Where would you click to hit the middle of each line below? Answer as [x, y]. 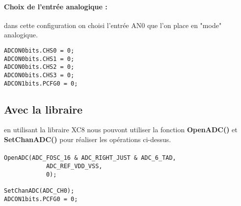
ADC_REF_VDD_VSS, [74, 166]
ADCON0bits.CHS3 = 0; [39, 75]
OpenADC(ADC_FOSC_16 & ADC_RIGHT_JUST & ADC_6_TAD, [90, 158]
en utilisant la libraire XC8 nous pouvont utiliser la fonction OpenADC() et [121, 130]
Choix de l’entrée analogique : [56, 6]
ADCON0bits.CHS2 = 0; [39, 67]
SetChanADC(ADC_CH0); [39, 191]
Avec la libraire [43, 109]
